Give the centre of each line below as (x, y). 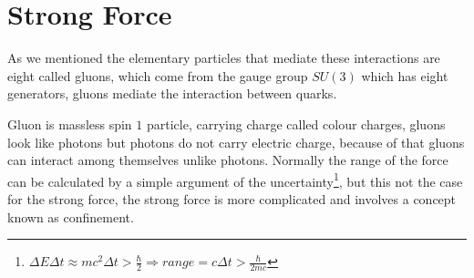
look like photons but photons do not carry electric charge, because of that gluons (236, 142)
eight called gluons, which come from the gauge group (158, 75)
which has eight (405, 75)
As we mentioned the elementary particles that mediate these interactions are (224, 58)
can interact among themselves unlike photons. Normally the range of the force (228, 160)
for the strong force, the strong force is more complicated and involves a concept (232, 198)
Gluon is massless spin (70, 124)
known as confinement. (71, 216)
